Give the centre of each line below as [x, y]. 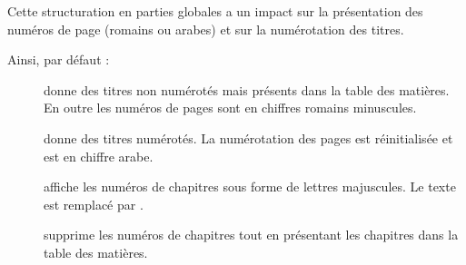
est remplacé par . [94, 204]
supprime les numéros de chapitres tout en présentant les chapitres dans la [251, 235]
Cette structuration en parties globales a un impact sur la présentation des [215, 11]
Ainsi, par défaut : [59, 59]
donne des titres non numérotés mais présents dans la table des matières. [247, 89]
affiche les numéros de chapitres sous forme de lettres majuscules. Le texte [250, 186]
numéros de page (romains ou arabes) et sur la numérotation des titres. [206, 29]
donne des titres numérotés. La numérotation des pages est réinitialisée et [248, 137]
